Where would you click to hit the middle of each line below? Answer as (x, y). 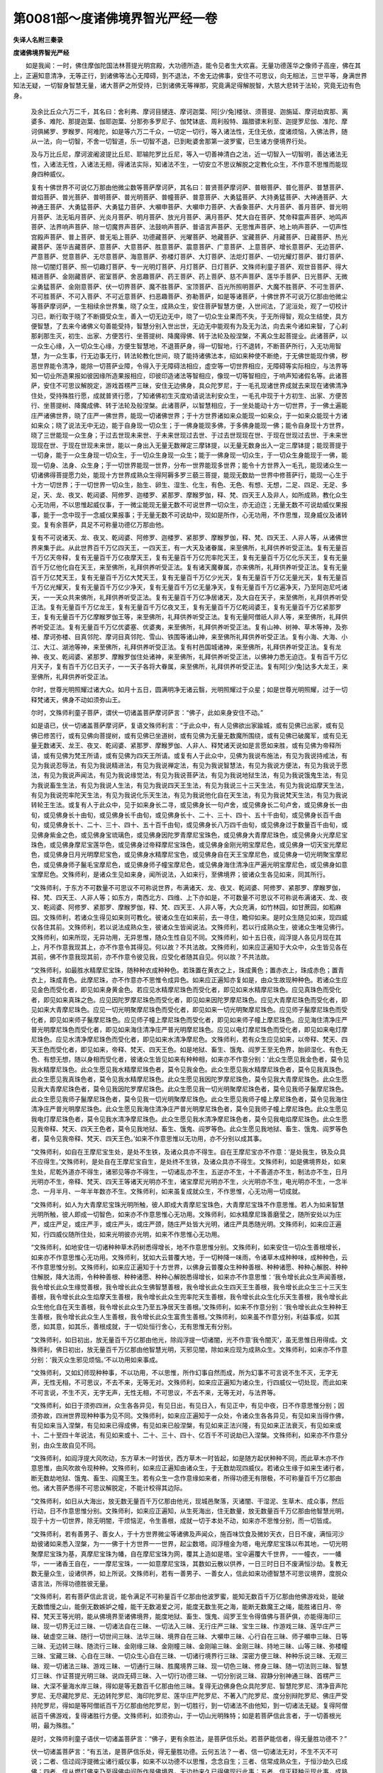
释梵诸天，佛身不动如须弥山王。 (77, 699)
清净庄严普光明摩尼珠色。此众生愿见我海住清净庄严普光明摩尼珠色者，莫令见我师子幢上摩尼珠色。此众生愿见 (189, 1109)
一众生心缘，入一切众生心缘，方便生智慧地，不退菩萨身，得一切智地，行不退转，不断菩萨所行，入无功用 (183, 346)
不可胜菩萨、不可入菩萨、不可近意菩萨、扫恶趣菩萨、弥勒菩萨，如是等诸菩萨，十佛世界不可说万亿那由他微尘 (189, 296)
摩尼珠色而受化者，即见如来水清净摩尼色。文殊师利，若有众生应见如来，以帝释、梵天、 (214, 1040)
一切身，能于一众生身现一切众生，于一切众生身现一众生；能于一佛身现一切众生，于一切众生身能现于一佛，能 (189, 455)
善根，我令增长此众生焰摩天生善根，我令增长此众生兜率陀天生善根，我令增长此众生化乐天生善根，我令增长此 (189, 1297)
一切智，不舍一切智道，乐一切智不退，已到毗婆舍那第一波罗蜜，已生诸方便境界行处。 (186, 141)
